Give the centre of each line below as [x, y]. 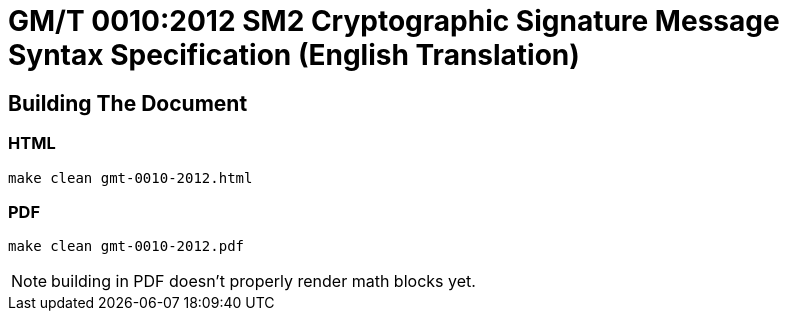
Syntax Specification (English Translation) [294, 55]
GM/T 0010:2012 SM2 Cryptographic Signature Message [394, 21]
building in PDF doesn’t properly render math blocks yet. [263, 281]
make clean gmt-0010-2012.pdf [126, 246]
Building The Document [128, 103]
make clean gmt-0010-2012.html [130, 177]
